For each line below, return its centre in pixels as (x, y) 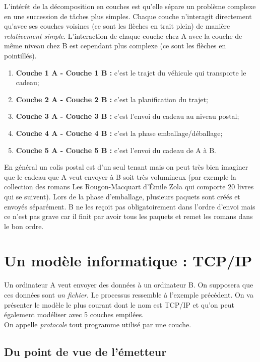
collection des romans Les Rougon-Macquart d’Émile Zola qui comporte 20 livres (129, 187)
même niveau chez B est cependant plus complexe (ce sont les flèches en (115, 46)
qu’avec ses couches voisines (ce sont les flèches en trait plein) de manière (117, 26)
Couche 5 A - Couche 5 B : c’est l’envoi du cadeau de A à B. (116, 150)
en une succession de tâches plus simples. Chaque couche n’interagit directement (128, 16)
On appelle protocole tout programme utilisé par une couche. (98, 324)
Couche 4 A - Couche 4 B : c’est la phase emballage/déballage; (119, 133)
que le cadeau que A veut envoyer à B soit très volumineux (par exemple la (120, 176)
